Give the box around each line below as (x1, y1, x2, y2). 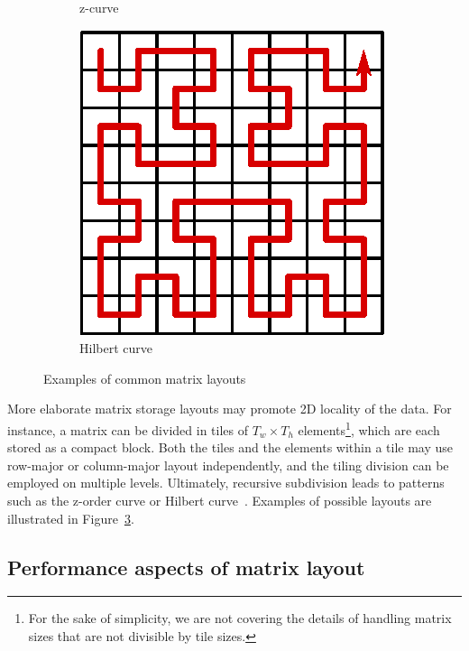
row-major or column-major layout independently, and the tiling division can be (7, 455, 449, 474)
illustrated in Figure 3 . (7, 508, 134, 527)
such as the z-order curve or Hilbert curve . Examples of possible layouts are (7, 491, 432, 509)
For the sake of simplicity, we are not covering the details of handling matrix (28, 609, 452, 628)
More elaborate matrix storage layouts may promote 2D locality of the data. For (7, 399, 452, 418)
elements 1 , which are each (298, 417, 440, 439)
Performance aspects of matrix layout (7, 553, 365, 581)
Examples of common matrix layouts (43, 368, 246, 387)
